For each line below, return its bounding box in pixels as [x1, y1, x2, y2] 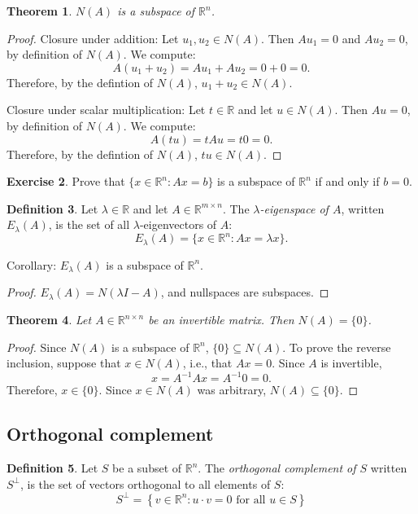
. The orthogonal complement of [198, 459, 356, 477]
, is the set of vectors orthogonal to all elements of [20, 475, 271, 492]
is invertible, [320, 354, 382, 371]
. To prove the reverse [282, 338, 391, 355]
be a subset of [112, 459, 182, 477]
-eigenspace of [259, 200, 329, 217]
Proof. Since [7, 338, 67, 355]
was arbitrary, [197, 381, 267, 398]
